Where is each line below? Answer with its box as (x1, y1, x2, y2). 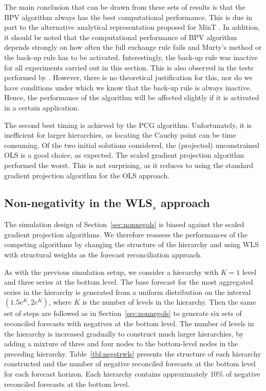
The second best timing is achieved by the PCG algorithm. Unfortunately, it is (4, 119, 252, 130)
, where (48, 296, 72, 307)
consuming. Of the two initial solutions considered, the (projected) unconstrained (4, 139, 260, 150)
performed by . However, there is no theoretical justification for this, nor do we (4, 72, 253, 83)
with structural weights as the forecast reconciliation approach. (4, 249, 202, 260)
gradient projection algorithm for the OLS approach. (4, 170, 170, 180)
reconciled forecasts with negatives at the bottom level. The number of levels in (4, 318, 254, 329)
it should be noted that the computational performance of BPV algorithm (4, 31, 237, 42)
